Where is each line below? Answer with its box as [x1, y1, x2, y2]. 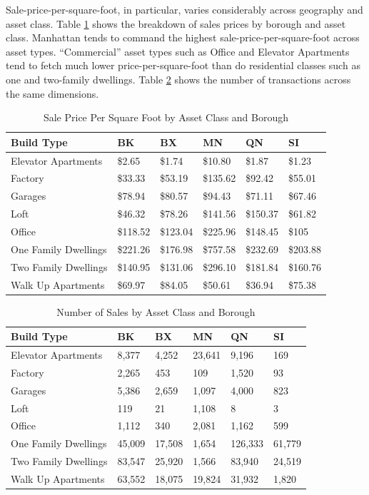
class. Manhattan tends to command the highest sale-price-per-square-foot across [6, 30, 360, 45]
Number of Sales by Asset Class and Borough [56, 304, 256, 319]
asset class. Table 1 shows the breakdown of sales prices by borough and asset [6, 16, 346, 31]
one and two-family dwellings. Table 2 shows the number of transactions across [6, 71, 351, 86]
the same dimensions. [6, 86, 99, 101]
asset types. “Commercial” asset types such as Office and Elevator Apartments [6, 44, 350, 58]
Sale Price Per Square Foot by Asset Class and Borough [43, 110, 289, 125]
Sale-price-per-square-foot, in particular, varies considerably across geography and [6, 2, 363, 16]
